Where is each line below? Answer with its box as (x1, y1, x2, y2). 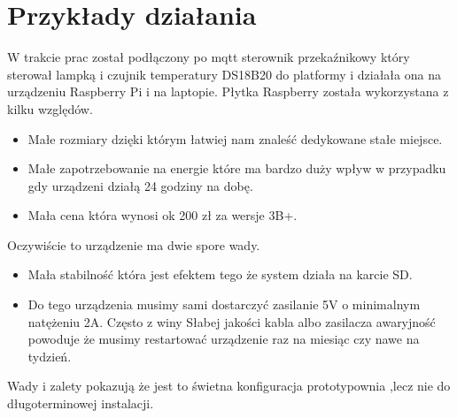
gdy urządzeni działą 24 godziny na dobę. (27, 176, 253, 194)
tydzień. (27, 346, 72, 365)
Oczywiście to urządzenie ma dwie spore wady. (7, 235, 260, 254)
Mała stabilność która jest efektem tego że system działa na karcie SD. (27, 265, 413, 284)
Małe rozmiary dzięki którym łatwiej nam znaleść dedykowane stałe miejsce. (27, 129, 443, 148)
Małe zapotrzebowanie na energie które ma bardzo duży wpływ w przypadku (27, 159, 446, 178)
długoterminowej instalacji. (7, 394, 154, 413)
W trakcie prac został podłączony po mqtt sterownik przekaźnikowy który (7, 48, 410, 66)
